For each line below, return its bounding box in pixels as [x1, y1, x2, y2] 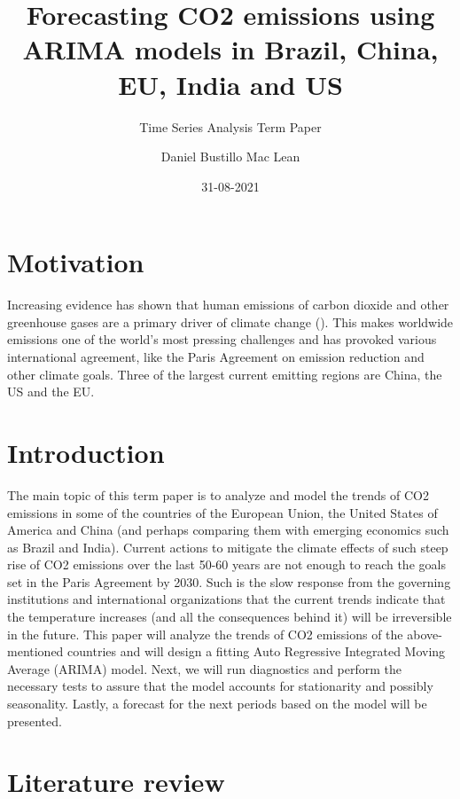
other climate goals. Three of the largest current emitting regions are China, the [7, 364, 442, 383]
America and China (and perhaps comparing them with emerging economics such [7, 521, 449, 539]
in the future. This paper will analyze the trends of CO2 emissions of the [7, 624, 403, 643]
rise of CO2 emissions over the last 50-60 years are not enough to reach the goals [7, 555, 446, 574]
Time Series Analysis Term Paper [139, 117, 322, 136]
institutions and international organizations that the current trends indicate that [7, 590, 446, 608]
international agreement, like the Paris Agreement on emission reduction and [7, 348, 425, 365]
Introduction [7, 434, 165, 470]
